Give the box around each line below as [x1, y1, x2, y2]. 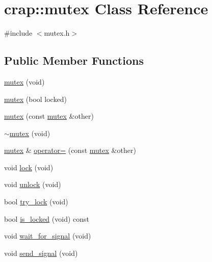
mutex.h [44, 28, 70, 38]
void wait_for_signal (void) [4, 230, 91, 241]
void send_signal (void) [4, 247, 78, 258]
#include [4, 28, 33, 38]
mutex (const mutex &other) [4, 111, 94, 121]
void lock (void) [4, 162, 54, 172]
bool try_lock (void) [4, 196, 68, 207]
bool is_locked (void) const [4, 213, 90, 224]
